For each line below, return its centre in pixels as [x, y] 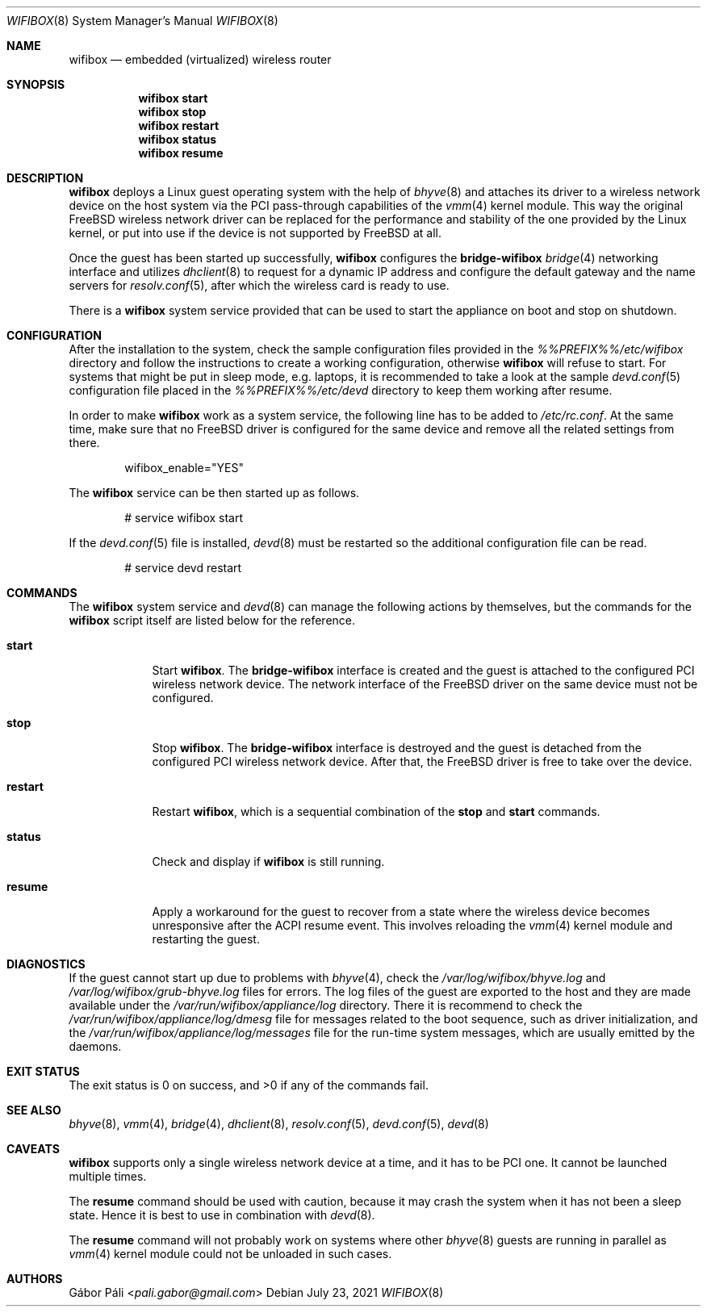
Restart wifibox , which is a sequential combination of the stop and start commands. [376, 811]
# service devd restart [183, 568]
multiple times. [108, 1176]
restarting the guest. [206, 939]
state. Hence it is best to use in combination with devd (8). [222, 1215]
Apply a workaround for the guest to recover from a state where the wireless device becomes [401, 912]
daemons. [95, 1046]
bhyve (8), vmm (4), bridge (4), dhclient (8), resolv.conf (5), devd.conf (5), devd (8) [279, 1124]
